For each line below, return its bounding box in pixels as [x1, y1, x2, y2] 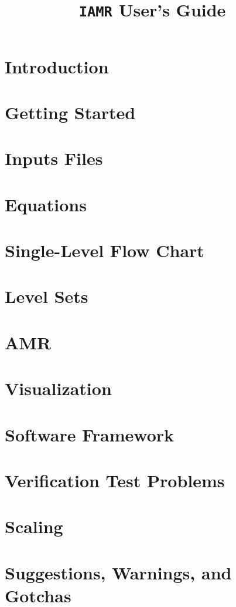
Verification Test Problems [5, 468, 225, 492]
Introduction [5, 54, 109, 78]
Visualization [5, 376, 112, 400]
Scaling [5, 514, 63, 538]
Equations [5, 192, 87, 216]
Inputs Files [5, 146, 103, 170]
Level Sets [5, 284, 88, 308]
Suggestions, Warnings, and [5, 560, 232, 584]
